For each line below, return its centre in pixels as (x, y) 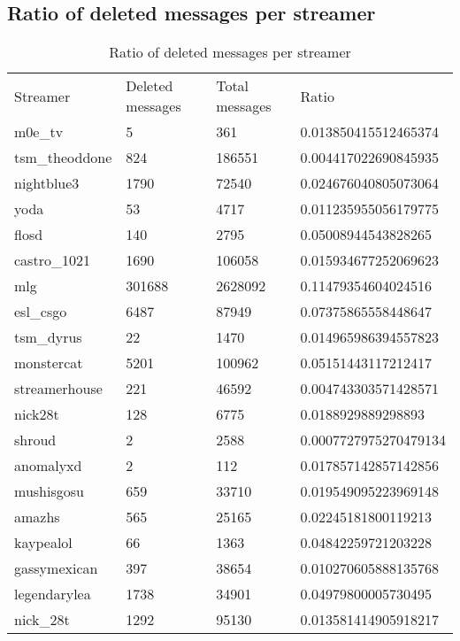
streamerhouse (58, 389)
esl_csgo (41, 312)
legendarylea (53, 594)
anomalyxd (48, 466)
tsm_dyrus (48, 337)
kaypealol (43, 543)
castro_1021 (52, 260)
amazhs (37, 517)
